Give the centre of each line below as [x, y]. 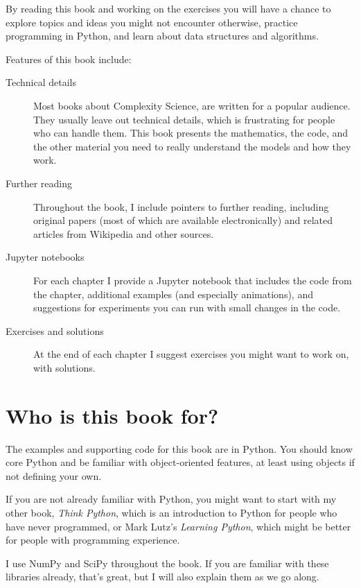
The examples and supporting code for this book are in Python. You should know [179, 448]
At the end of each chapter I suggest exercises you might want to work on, [191, 354]
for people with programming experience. [93, 540]
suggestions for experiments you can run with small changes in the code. [187, 308]
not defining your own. [54, 475]
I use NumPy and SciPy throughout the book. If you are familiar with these [167, 563]
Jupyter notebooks [45, 257]
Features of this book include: [69, 59]
